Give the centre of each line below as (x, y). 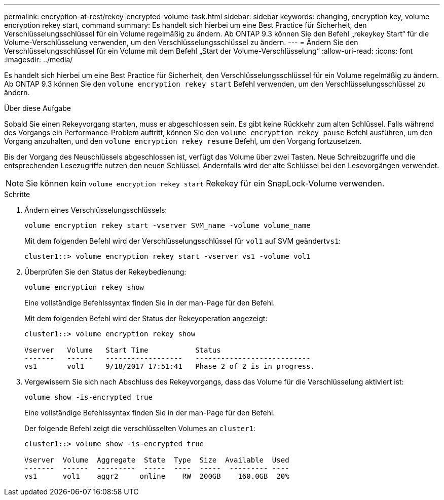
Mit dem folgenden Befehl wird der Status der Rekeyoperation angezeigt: (146, 318)
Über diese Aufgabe (38, 108)
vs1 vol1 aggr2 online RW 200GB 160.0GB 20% (157, 476)
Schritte (17, 194)
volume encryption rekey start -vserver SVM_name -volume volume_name (168, 225)
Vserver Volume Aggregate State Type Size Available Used (157, 460)
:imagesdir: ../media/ (39, 60)
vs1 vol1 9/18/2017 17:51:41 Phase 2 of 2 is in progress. (170, 366)
